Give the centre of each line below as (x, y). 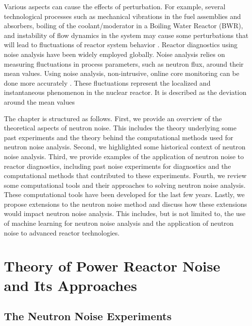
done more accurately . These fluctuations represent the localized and (107, 82)
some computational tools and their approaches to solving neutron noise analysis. (125, 185)
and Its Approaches (71, 285)
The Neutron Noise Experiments (88, 316)
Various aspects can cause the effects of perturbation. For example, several (115, 6)
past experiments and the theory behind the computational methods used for (119, 137)
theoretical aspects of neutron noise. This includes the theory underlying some (120, 128)
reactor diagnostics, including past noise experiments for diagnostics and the (118, 166)
